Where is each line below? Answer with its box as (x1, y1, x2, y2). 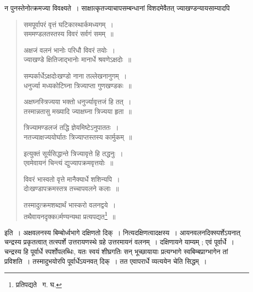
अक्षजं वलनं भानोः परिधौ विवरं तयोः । (23, 45, 116, 55)
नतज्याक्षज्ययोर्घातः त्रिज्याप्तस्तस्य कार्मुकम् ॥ (23, 131, 132, 142)
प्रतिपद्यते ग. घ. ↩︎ (16, 279, 62, 290)
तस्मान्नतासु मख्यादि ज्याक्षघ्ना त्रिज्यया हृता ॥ (23, 106, 132, 116)
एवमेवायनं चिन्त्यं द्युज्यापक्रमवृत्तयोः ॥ (23, 158, 113, 168)
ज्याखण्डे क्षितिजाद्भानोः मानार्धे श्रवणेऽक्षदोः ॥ (23, 54, 131, 65)
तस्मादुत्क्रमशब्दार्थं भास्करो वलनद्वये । (23, 199, 116, 210)
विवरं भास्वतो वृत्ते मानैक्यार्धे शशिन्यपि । (23, 174, 120, 184)
